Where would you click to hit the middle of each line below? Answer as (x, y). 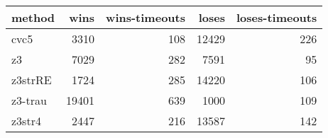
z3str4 (26, 121)
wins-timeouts (146, 17)
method (33, 17)
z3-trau (29, 100)
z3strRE (32, 80)
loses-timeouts (277, 17)
